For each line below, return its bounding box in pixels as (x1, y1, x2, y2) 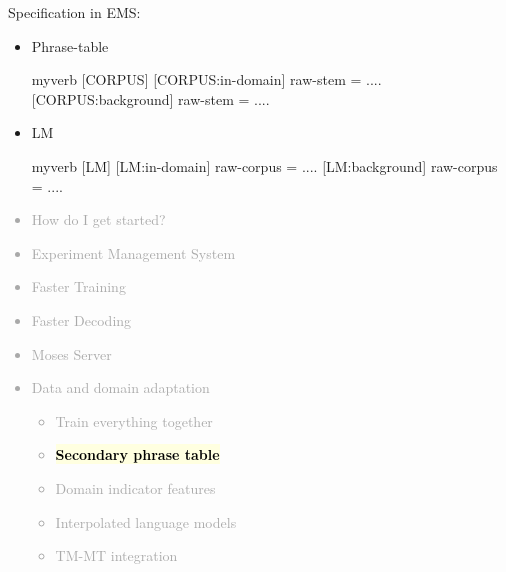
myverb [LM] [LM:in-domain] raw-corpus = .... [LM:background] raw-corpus (31, 155, 498, 176)
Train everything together (55, 410, 213, 431)
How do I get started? (31, 209, 166, 230)
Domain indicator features (55, 477, 216, 498)
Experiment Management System (31, 242, 236, 263)
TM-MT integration (55, 545, 178, 566)
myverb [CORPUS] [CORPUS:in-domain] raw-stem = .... (31, 69, 382, 90)
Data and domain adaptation (31, 377, 210, 398)
